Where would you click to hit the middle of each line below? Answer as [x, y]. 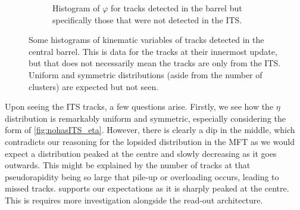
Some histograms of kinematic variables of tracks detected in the [146, 40]
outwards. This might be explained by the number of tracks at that [128, 165]
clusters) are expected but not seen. [94, 86]
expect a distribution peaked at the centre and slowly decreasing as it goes [141, 153]
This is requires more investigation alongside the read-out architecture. [134, 200]
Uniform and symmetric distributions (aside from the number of [146, 74]
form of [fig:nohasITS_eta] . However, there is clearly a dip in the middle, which [150, 130]
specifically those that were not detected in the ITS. [147, 19]
